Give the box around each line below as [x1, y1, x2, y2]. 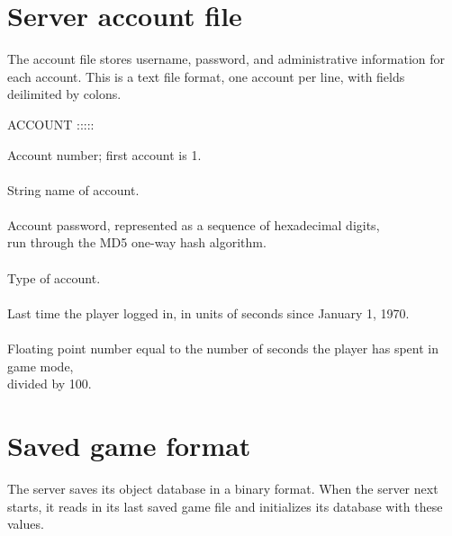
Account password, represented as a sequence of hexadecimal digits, [7, 215, 380, 234]
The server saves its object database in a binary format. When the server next [7, 478, 438, 497]
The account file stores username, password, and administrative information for [7, 49, 446, 68]
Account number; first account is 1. [7, 145, 202, 164]
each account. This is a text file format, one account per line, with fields [7, 67, 405, 85]
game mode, [7, 356, 74, 375]
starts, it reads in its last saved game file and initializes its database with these [7, 496, 443, 515]
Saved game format [7, 427, 251, 463]
